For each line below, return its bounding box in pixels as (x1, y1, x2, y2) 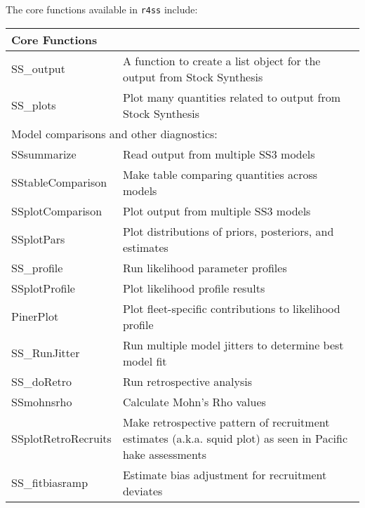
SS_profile (11, 259, 63, 276)
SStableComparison (11, 174, 107, 191)
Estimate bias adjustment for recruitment (122, 466, 327, 483)
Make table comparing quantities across (122, 166, 318, 182)
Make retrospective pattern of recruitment (122, 413, 330, 430)
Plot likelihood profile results (122, 279, 265, 296)
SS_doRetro (11, 373, 72, 389)
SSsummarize (11, 145, 77, 162)
